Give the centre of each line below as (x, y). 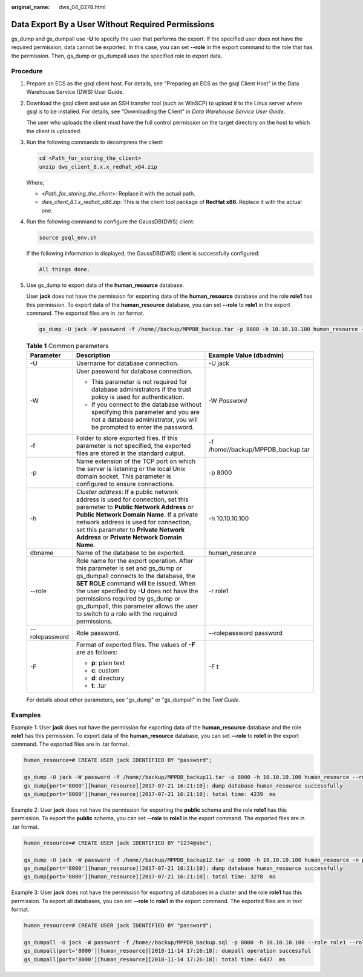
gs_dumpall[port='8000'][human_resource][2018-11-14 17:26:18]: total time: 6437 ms (155, 959)
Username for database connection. (127, 363)
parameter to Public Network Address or (135, 507)
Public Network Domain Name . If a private (137, 515)
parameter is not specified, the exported (133, 446)
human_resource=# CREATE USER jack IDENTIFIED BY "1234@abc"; (118, 843)
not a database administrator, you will (144, 419)
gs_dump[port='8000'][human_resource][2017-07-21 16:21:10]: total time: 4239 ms (150, 794)
